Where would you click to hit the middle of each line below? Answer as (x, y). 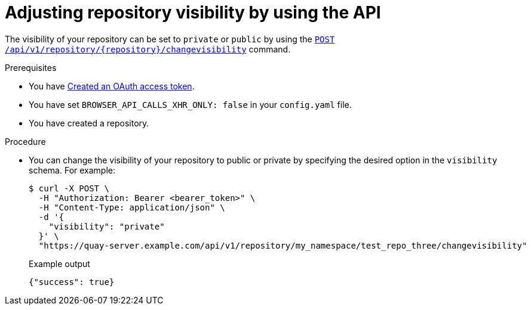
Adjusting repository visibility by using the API (193, 13)
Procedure (25, 141)
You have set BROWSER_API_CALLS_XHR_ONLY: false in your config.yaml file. (190, 104)
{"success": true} (72, 282)
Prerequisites (31, 67)
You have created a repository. (89, 123)
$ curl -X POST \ (69, 188)
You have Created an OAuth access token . (112, 86)
